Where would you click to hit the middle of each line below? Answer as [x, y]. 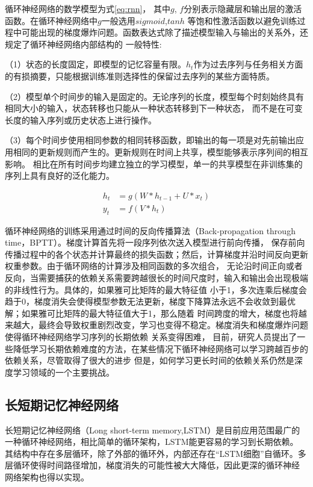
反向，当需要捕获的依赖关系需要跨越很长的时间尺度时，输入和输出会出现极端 [156, 277]
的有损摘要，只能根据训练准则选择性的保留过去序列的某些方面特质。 [140, 76]
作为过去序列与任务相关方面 [248, 64]
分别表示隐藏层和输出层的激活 [243, 8]
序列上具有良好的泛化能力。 [60, 175]
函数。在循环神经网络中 [51, 20]
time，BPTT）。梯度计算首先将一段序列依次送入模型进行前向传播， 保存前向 [155, 242]
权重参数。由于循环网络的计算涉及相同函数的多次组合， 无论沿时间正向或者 [154, 266]
